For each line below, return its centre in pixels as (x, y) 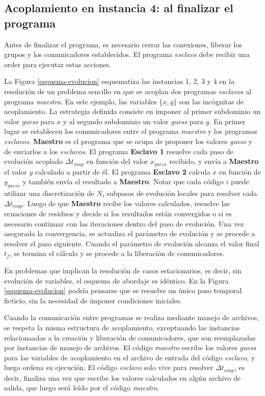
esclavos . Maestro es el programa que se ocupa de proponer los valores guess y (128, 141)
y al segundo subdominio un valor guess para (133, 121)
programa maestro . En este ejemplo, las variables (81, 101)
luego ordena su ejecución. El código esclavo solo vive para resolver (109, 367)
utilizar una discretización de (49, 193)
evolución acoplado (34, 161)
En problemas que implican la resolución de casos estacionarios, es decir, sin (123, 270)
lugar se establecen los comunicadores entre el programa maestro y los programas (131, 131)
